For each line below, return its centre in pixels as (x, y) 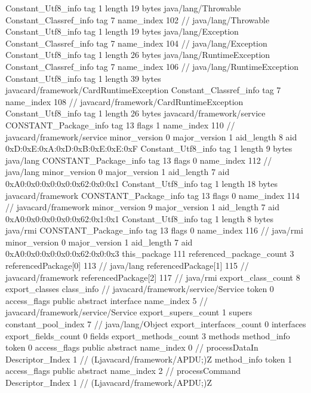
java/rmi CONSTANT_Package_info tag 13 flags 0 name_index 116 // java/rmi (154, 230)
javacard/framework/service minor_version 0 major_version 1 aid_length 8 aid (151, 136)
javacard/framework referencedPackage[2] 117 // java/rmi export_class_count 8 (153, 277)
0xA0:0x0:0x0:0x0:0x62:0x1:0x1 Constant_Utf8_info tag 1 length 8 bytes (139, 218)
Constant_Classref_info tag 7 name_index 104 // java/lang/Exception (136, 43)
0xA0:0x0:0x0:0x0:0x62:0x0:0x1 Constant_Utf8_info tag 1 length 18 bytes (141, 183)
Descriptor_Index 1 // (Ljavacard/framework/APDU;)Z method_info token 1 (149, 359)
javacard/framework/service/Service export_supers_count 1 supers (129, 312)
